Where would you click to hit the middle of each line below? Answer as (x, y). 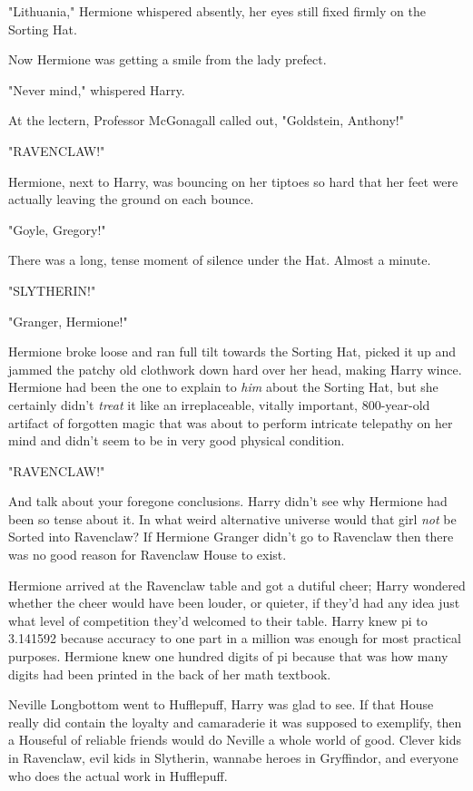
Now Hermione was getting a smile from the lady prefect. (168, 59)
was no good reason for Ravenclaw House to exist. (148, 555)
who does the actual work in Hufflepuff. (118, 775)
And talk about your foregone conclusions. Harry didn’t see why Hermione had (228, 501)
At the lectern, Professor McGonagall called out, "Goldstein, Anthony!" (206, 120)
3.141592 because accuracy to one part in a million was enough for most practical (235, 638)
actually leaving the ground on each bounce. (131, 199)
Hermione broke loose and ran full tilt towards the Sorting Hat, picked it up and (232, 352)
